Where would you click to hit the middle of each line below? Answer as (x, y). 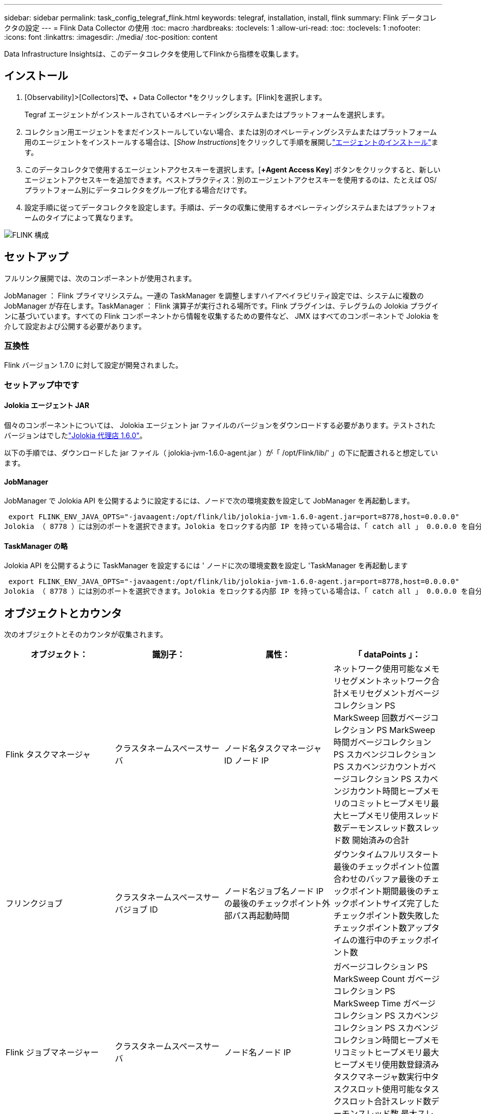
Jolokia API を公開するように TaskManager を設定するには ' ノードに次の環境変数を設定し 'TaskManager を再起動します (206, 566)
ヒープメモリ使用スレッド (390, 816)
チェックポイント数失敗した (386, 916)
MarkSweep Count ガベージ (386, 979)
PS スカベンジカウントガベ (385, 767)
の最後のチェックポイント (273, 904)
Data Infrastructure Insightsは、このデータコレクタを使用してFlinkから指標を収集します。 (154, 54)
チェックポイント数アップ (382, 928)
